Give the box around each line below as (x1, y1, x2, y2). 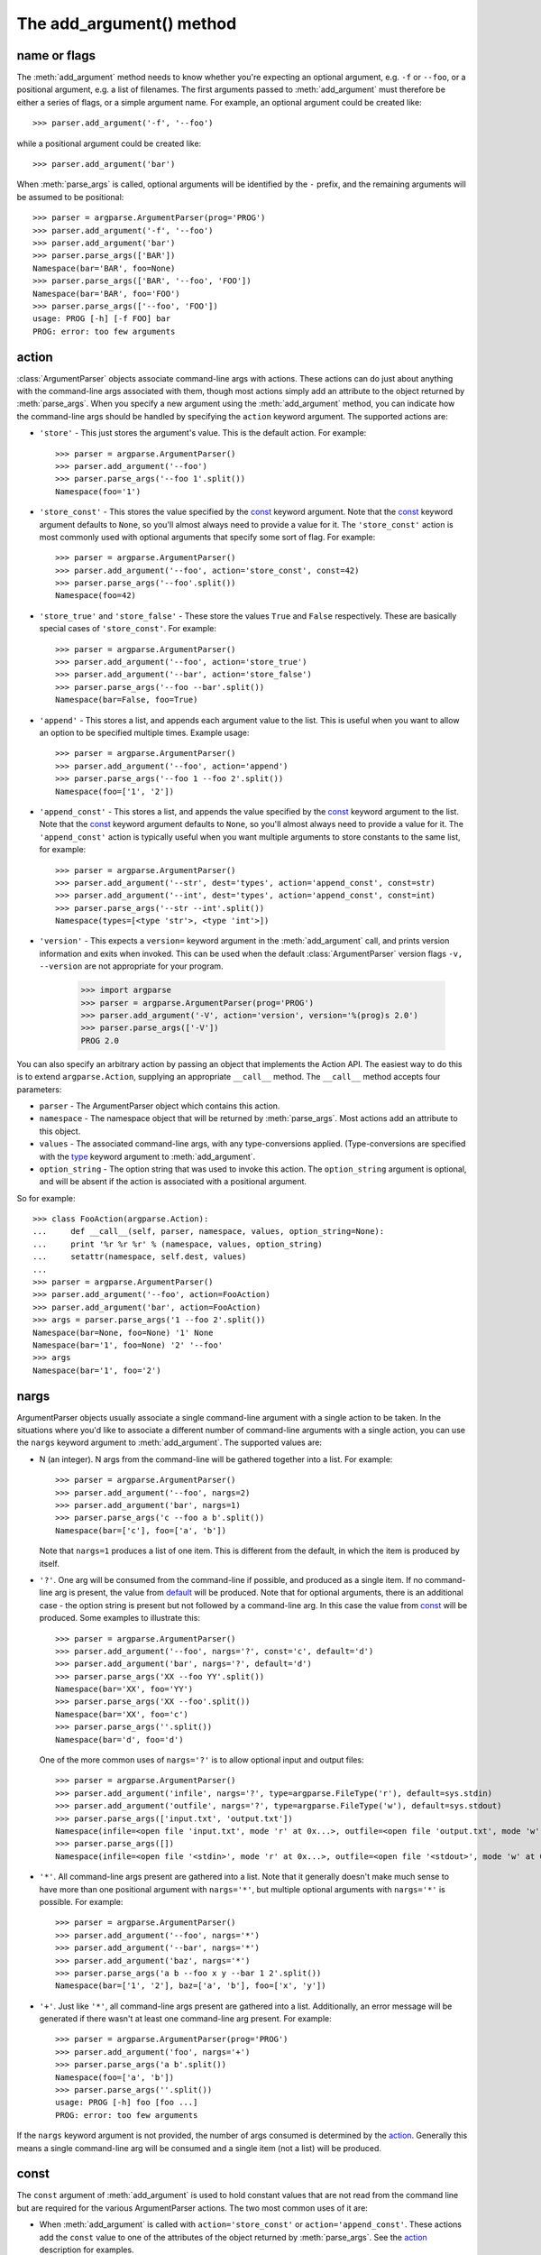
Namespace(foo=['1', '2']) (55, 786, 175, 796)
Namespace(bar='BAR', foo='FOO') (32, 289, 180, 299)
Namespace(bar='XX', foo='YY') (55, 1684, 194, 1695)
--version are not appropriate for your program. (39, 961, 225, 971)
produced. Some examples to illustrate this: (39, 1613, 200, 1624)
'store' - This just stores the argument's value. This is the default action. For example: (39, 428, 367, 438)
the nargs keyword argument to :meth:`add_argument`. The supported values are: (16, 1437, 323, 1448)
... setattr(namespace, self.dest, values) (32, 1252, 247, 1262)
